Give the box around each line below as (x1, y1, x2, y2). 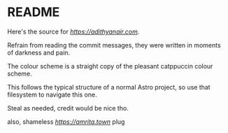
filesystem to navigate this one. (7, 90, 97, 99)
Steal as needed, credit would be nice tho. (7, 104, 129, 112)
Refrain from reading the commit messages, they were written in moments (7, 41, 222, 49)
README (7, 4, 60, 20)
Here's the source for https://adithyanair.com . (7, 27, 140, 36)
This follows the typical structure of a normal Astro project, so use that (7, 83, 211, 91)
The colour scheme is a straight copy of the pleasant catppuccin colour (7, 62, 213, 70)
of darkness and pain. (7, 48, 71, 57)
